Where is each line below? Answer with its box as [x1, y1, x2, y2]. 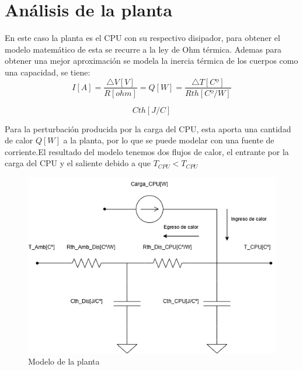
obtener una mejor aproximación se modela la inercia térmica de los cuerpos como [5, 54, 298, 67]
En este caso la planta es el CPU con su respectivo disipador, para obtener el [5, 32, 280, 44]
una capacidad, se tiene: [5, 66, 90, 78]
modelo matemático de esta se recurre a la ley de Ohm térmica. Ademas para [5, 43, 281, 55]
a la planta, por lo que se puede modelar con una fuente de [63, 134, 274, 146]
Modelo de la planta [28, 355, 100, 367]
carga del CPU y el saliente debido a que [5, 157, 151, 169]
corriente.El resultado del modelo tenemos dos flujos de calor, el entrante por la [5, 145, 289, 157]
